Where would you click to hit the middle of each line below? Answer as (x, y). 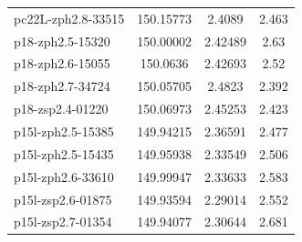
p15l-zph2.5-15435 (64, 153)
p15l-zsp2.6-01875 (63, 199)
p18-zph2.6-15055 (62, 63)
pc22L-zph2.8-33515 (69, 18)
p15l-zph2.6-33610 (64, 176)
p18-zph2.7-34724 (62, 86)
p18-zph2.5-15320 (62, 40)
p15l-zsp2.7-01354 (63, 222)
